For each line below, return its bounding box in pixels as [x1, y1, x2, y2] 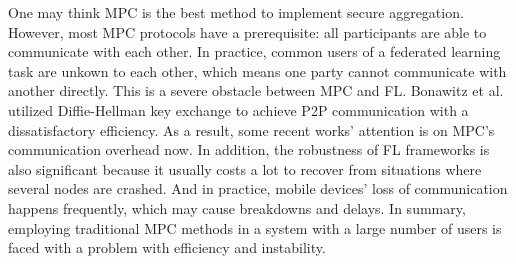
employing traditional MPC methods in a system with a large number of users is [8, 217, 502, 238]
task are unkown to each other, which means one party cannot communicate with [8, 60, 507, 81]
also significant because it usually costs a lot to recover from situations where [8, 158, 482, 179]
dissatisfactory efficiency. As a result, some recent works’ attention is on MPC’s [8, 119, 495, 140]
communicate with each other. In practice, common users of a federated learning [8, 41, 501, 62]
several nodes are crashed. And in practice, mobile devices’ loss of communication [8, 178, 508, 199]
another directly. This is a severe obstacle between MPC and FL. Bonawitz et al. [8, 80, 504, 101]
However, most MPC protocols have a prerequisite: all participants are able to [8, 21, 487, 42]
